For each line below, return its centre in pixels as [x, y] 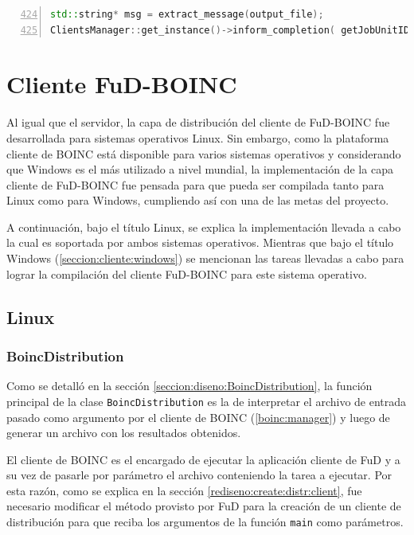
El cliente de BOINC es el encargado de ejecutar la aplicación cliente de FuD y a [203, 459]
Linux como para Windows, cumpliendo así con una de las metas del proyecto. [198, 200]
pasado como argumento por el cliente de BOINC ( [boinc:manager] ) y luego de [198, 417]
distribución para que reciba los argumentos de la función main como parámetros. [205, 522]
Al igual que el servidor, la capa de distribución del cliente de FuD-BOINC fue [198, 122]
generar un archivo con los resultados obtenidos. [124, 433]
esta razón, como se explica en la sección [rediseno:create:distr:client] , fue [184, 490]
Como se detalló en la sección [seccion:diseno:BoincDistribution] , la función [189, 386]
